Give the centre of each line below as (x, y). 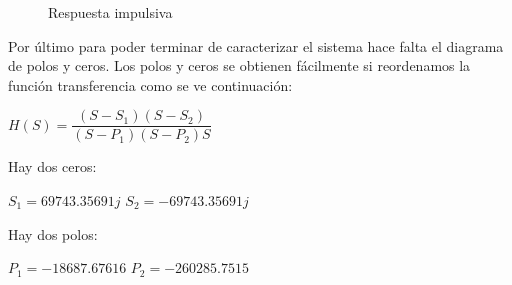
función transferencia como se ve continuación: (150, 84)
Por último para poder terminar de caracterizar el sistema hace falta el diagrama (256, 45)
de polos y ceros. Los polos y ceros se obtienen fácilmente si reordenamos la (239, 65)
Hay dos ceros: (52, 166)
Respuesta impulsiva (110, 12)
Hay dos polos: (53, 233)
